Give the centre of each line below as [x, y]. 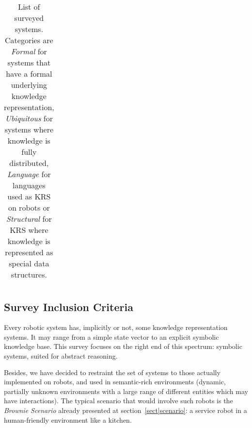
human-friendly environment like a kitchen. [68, 420]
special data [29, 263]
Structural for [29, 219]
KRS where [29, 230]
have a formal [29, 74]
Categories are [29, 40]
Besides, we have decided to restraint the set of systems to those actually [112, 372]
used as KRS [29, 196]
